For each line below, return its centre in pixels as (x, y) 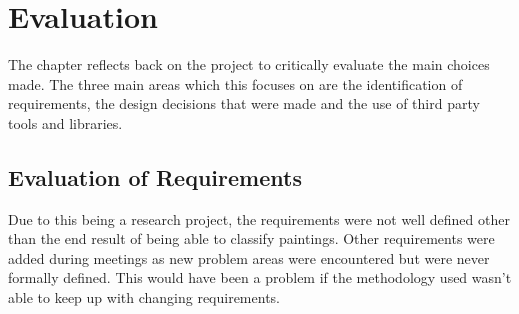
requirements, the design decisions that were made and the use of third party (244, 103)
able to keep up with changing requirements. (144, 297)
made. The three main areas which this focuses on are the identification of (235, 83)
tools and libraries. (65, 122)
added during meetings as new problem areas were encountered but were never (249, 257)
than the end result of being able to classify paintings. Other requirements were (251, 238)
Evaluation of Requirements (155, 176)
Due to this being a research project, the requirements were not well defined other (259, 218)
